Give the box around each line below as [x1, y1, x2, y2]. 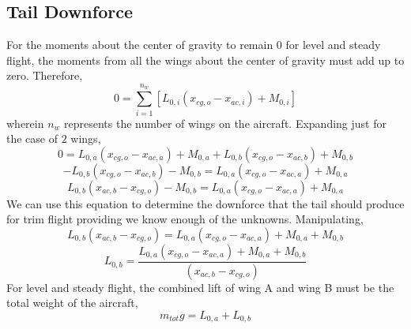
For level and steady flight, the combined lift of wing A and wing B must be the [6, 279, 394, 295]
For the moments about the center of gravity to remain [6, 36, 273, 53]
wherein [6, 114, 44, 131]
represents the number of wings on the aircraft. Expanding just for [64, 114, 386, 131]
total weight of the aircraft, [6, 294, 138, 311]
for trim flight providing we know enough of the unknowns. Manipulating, [6, 211, 364, 227]
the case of [6, 130, 58, 147]
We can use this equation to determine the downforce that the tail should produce [6, 195, 405, 211]
